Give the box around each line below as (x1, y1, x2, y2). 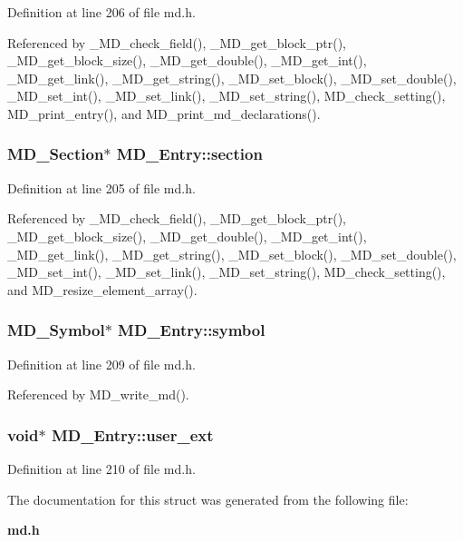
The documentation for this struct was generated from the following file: (7, 489, 409, 508)
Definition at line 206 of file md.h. (7, 3, 196, 21)
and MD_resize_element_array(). (7, 280, 198, 299)
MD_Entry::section (116, 143, 263, 165)
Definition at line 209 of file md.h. (7, 354, 196, 373)
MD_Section (7, 143, 104, 165)
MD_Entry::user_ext (51, 423, 214, 446)
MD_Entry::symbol (118, 319, 265, 341)
